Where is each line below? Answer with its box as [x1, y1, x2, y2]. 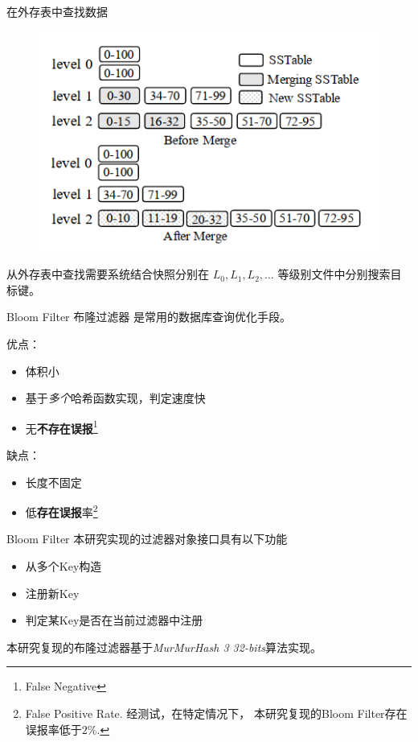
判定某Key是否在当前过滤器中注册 [25, 612, 203, 629]
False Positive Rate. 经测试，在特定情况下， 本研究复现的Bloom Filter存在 [25, 704, 408, 721]
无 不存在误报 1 [25, 417, 98, 436]
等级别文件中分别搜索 [277, 266, 391, 282]
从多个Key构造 [25, 557, 102, 574]
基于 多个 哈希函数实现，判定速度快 [25, 390, 206, 406]
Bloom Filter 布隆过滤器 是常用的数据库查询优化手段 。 [6, 308, 291, 325]
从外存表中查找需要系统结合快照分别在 [6, 266, 209, 282]
